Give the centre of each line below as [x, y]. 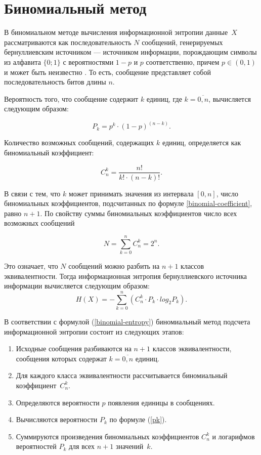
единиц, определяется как [202, 142]
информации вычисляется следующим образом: [77, 286]
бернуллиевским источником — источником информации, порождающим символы [130, 52]
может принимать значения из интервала [131, 193]
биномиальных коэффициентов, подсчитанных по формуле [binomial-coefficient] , [128, 203]
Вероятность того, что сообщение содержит [71, 98]
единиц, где [164, 98]
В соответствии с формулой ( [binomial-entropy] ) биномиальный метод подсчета [127, 321]
